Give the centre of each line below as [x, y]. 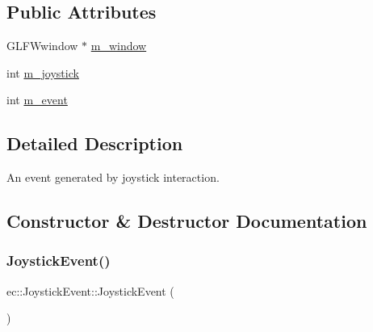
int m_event [37, 100]
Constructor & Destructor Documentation [187, 221]
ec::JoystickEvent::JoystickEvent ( [90, 290]
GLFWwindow [42, 46]
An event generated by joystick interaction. [113, 177]
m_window [119, 46]
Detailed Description [95, 143]
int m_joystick [43, 72]
